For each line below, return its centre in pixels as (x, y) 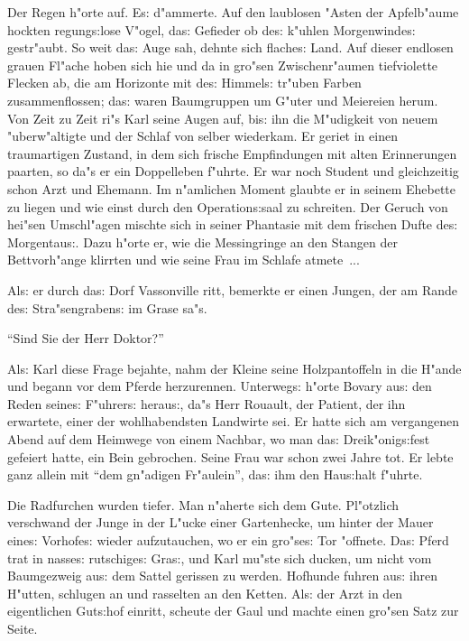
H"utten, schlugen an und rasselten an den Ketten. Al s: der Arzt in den (205, 593)
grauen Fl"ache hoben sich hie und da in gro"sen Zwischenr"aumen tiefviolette (223, 65)
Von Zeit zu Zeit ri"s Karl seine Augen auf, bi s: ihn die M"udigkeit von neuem (223, 118)
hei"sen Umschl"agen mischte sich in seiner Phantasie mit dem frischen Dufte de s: (233, 224)
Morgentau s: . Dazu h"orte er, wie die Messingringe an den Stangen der (202, 242)
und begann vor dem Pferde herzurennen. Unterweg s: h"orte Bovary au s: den (220, 386)
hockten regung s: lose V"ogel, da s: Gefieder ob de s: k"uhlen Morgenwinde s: (212, 29)
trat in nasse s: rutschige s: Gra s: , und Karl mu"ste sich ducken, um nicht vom (220, 557)
